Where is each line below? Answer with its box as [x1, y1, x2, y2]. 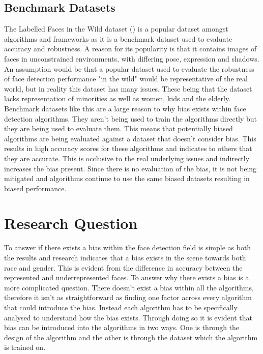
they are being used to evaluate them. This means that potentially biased [4, 123, 233, 134]
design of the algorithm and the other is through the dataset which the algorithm [4, 332, 258, 342]
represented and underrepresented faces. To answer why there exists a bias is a [4, 272, 249, 283]
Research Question [4, 213, 138, 233]
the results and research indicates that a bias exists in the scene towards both [4, 252, 246, 263]
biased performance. [4, 183, 67, 193]
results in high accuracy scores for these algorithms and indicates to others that [4, 143, 252, 154]
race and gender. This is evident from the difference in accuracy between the [4, 262, 243, 273]
